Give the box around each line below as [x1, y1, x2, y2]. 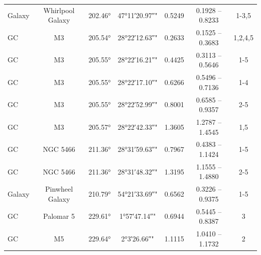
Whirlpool [43, 5, 75, 15]
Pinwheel [45, 184, 73, 194]
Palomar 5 [43, 211, 75, 221]
